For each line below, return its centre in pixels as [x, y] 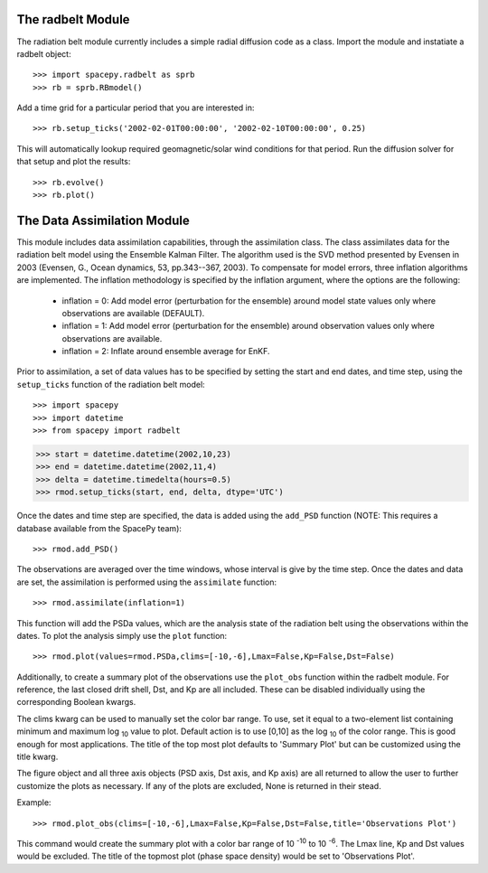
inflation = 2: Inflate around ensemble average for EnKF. [166, 352]
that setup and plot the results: [74, 162]
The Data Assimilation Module [103, 220]
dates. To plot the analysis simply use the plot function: [122, 635]
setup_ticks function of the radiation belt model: [111, 384]
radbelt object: [44, 53]
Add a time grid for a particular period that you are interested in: [136, 108]
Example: [34, 803]
